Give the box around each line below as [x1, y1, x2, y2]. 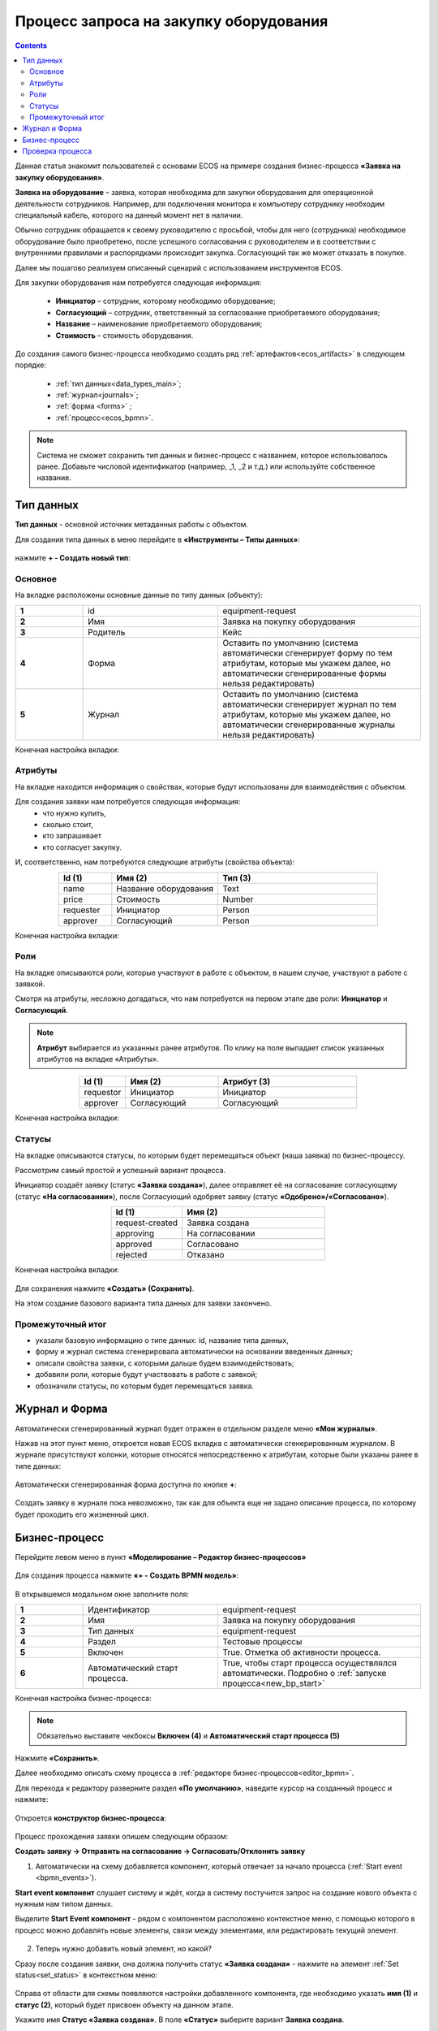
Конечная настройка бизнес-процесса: [15, 1693, 152, 1703]
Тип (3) [222, 872, 251, 883]
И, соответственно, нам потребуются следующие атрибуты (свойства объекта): [15, 857, 295, 867]
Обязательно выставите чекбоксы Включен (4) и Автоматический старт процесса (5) [36, 1730, 340, 1740]
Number [222, 894, 254, 905]
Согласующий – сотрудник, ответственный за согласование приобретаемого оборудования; [55, 307, 380, 317]
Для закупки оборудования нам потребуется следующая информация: [15, 277, 262, 288]
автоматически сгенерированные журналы [222, 719, 395, 730]
